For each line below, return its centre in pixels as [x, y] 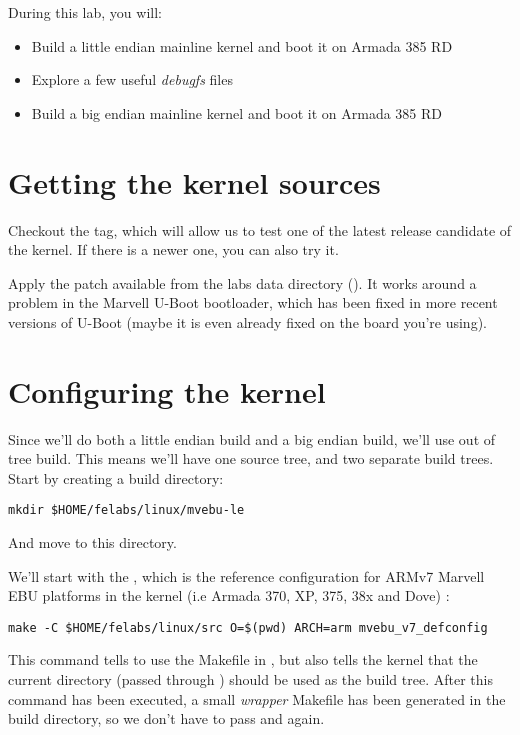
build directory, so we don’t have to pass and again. [166, 718]
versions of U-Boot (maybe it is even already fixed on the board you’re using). [247, 321]
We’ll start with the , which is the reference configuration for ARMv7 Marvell [246, 575]
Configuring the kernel [167, 390]
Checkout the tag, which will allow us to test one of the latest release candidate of [260, 229]
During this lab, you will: [85, 12]
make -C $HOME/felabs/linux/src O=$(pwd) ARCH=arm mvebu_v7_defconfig [248, 627]
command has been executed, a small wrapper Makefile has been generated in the [257, 698]
